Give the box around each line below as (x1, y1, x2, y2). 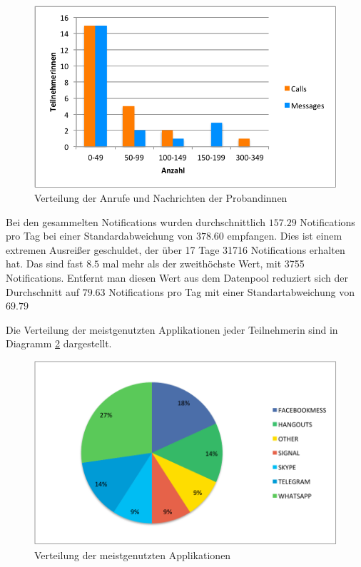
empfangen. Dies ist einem (227, 228, 342, 243)
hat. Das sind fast (6, 256, 83, 271)
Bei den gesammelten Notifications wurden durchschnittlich (6, 214, 266, 229)
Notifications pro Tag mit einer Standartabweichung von (108, 284, 355, 299)
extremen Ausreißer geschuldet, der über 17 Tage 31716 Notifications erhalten (6, 242, 345, 257)
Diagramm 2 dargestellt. (6, 336, 112, 351)
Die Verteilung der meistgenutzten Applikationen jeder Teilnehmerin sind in (6, 322, 338, 337)
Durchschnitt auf (6, 284, 79, 299)
